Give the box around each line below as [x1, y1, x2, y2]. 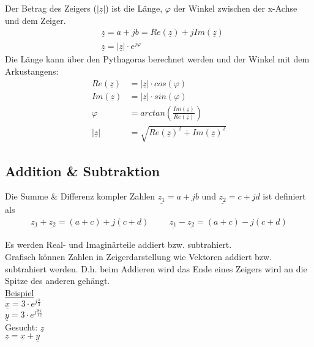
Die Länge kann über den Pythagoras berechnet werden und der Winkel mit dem [5, 53, 310, 65]
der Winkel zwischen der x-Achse [173, 2, 297, 14]
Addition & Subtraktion [5, 161, 160, 180]
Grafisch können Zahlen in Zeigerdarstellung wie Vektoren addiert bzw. [5, 250, 272, 263]
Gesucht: [5, 320, 38, 333]
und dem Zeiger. [5, 13, 66, 26]
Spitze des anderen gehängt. [5, 274, 110, 287]
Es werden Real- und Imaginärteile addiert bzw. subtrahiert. [5, 238, 232, 251]
